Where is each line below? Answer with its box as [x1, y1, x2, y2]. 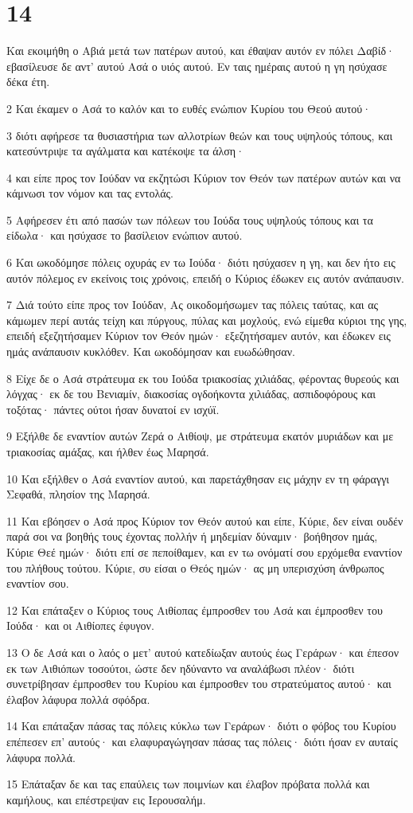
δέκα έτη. [6, 73, 50, 90]
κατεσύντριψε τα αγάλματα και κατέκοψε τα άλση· [6, 143, 245, 159]
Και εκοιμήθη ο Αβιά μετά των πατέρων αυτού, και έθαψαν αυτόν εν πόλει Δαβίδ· [6, 42, 395, 59]
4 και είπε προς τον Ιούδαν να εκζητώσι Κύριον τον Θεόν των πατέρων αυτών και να [6, 169, 401, 186]
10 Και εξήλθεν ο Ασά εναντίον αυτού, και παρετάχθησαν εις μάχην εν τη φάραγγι [6, 470, 390, 487]
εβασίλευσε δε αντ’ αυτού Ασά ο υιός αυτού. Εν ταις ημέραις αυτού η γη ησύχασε [6, 57, 388, 74]
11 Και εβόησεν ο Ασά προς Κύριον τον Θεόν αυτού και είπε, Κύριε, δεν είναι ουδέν [6, 512, 403, 529]
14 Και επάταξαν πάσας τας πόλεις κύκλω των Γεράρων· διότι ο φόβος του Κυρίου [6, 717, 396, 734]
